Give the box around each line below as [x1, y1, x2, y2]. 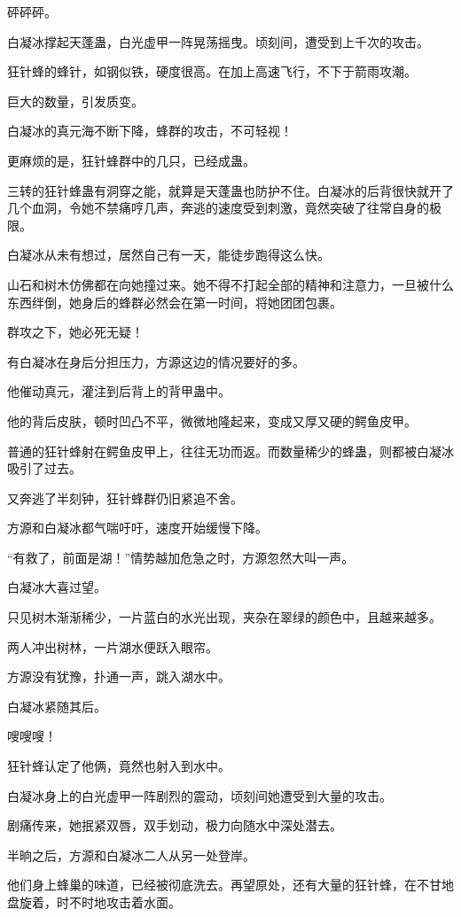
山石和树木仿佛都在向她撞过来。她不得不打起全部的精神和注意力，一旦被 [7, 275, 429, 293]
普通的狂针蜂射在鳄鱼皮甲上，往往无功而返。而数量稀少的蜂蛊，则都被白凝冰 [7, 441, 454, 460]
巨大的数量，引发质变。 [7, 91, 144, 110]
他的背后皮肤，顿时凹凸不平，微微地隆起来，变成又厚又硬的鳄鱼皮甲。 [7, 411, 417, 430]
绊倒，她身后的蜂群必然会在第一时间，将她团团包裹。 [31, 292, 342, 311]
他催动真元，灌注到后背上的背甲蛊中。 [7, 382, 230, 400]
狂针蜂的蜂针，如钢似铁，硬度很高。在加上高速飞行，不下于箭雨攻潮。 [7, 62, 417, 81]
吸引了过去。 [7, 459, 82, 478]
